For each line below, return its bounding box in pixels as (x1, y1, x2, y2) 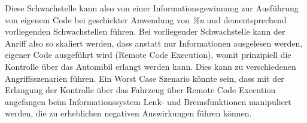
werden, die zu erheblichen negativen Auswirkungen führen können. (5, 107, 252, 119)
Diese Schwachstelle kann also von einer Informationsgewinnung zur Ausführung (5, 2, 299, 14)
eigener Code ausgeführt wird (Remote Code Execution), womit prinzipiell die (5, 48, 291, 61)
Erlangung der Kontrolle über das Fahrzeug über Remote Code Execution (5, 84, 276, 96)
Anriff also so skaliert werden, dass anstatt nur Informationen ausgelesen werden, (5, 36, 303, 49)
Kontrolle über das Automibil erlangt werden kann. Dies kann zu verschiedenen (5, 60, 296, 72)
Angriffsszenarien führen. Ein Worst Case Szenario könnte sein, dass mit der (5, 72, 284, 84)
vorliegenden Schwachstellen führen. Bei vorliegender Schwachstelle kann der (5, 25, 285, 38)
